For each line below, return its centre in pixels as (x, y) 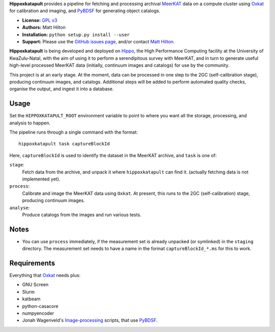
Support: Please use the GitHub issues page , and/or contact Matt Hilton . (99, 41)
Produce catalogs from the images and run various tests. (82, 215)
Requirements (32, 263)
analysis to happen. (30, 123)
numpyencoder (38, 313)
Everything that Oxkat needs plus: (45, 275)
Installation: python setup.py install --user (76, 34)
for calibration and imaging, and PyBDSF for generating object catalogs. (85, 11)
